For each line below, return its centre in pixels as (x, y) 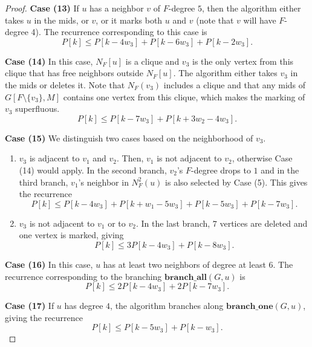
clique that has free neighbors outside (74, 73)
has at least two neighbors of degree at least (184, 264)
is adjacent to (54, 158)
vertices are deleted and (264, 223)
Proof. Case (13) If (42, 8)
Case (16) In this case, (49, 264)
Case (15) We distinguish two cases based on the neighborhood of (129, 138)
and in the (280, 170)
